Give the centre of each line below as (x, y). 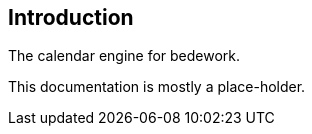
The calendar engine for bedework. (124, 56)
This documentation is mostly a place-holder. (157, 87)
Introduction (71, 17)
